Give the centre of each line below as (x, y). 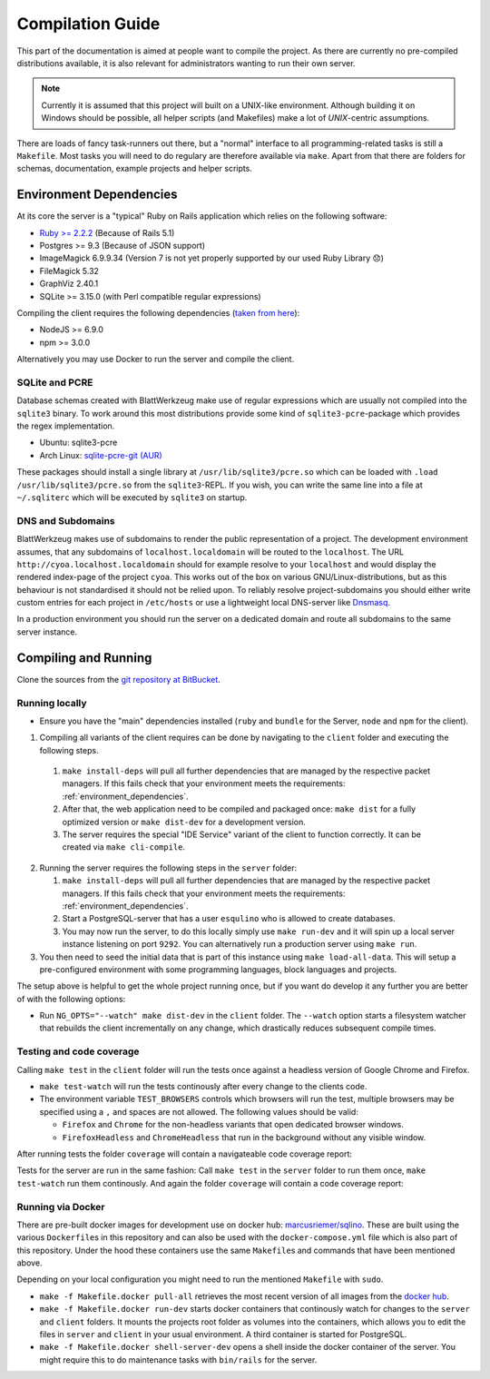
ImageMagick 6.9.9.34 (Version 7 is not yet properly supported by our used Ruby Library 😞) (212, 258)
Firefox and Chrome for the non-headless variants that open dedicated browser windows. (233, 1125)
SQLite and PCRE (55, 382)
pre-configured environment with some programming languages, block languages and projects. (218, 969)
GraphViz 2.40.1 (69, 284)
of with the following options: (71, 999)
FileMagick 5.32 (69, 271)
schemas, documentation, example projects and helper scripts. (135, 169)
